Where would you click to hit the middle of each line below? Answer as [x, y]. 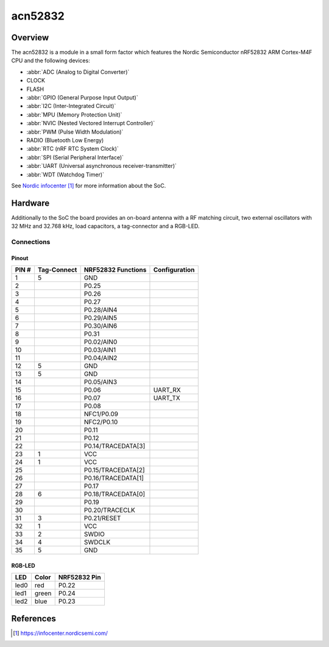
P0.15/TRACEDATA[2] [115, 470]
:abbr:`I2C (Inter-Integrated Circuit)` [71, 106]
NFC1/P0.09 [101, 414]
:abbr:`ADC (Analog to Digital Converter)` [78, 72]
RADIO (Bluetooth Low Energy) [65, 140]
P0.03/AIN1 [100, 350]
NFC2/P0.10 [101, 422]
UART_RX [167, 390]
